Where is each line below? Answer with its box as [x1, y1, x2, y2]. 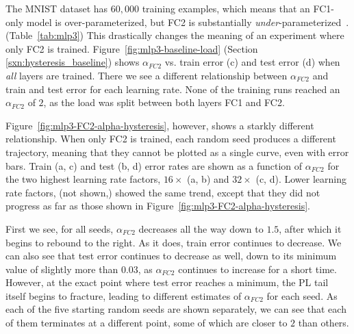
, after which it [279, 221, 342, 235]
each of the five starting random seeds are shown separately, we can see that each [5, 302, 346, 316]
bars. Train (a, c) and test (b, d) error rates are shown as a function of [5, 158, 303, 172]
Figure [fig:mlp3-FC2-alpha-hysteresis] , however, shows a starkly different [5, 118, 314, 132]
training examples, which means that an [142, 1, 310, 15]
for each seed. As [266, 288, 338, 303]
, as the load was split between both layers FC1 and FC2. [43, 95, 285, 110]
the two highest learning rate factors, [5, 172, 161, 186]
